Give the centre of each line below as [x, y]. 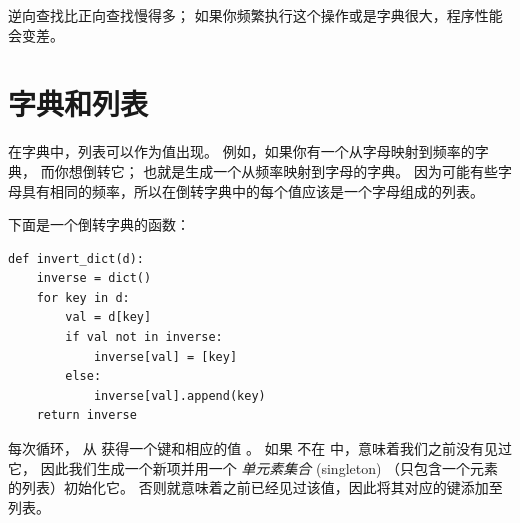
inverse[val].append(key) [179, 395]
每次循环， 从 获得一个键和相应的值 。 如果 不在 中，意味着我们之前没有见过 [260, 448]
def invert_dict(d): [76, 258]
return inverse [86, 415]
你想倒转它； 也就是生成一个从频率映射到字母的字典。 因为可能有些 [276, 170]
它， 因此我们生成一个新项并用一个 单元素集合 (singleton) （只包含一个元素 [253, 467]
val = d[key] [108, 317]
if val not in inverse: [144, 337]
